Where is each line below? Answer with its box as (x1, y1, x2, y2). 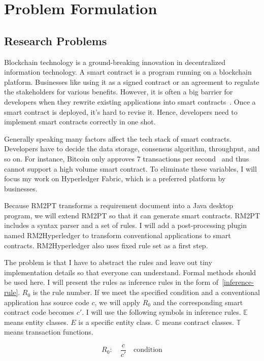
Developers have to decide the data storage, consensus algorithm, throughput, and (4, 143, 260, 154)
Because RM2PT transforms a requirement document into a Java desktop (4, 200, 234, 211)
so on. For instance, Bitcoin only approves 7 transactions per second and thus (4, 153, 249, 163)
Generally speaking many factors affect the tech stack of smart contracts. (4, 133, 232, 144)
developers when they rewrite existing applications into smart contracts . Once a (4, 96, 256, 107)
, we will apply (94, 297, 140, 307)
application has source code (4, 297, 89, 307)
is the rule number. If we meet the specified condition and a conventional (32, 287, 260, 298)
